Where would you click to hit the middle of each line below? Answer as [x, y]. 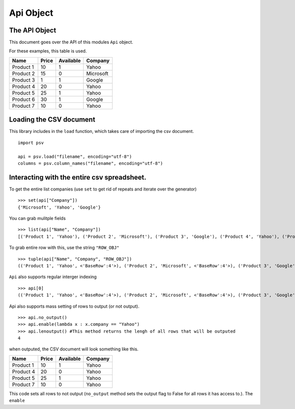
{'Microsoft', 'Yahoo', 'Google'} [59, 207]
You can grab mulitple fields [37, 218]
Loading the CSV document [52, 120]
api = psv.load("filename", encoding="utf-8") [75, 157]
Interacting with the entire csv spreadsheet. [78, 177]
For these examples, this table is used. [48, 51]
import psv [31, 142]
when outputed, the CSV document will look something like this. [74, 349]
